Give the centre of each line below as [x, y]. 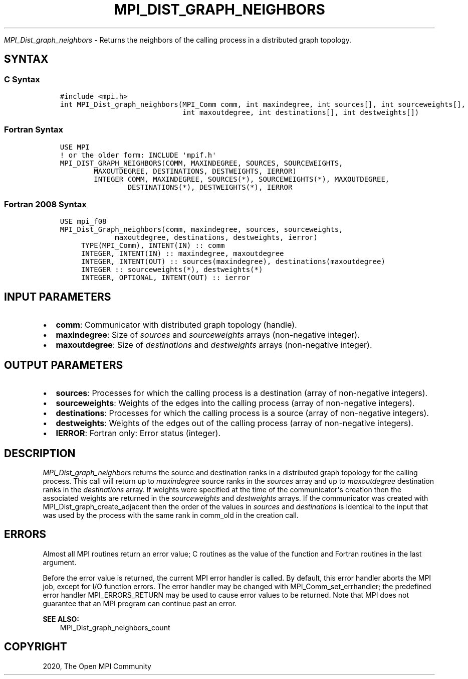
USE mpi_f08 [83, 222]
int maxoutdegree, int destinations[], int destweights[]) [301, 112]
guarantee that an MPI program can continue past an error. [140, 603]
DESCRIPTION [40, 453]
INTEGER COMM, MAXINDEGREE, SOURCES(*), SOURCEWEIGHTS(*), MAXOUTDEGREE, [242, 179]
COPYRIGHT [36, 647]
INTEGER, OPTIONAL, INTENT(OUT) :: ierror [166, 278]
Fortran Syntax [34, 130]
